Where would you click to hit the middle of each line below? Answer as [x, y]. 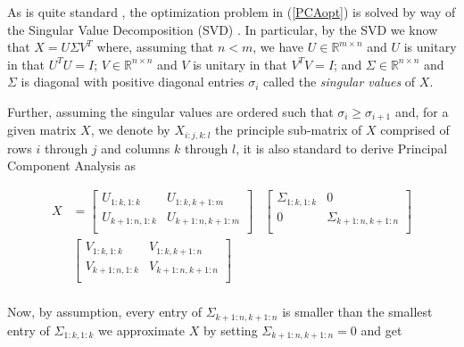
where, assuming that [155, 47]
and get [381, 330]
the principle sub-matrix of [289, 130]
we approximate [141, 330]
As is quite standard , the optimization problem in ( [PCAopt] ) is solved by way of [232, 12]
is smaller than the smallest [357, 312]
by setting [230, 330]
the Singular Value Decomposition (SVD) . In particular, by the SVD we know [223, 29]
